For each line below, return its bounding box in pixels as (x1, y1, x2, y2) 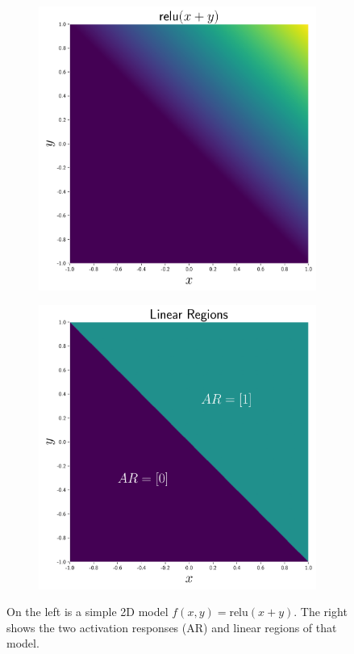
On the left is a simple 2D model (6, 603, 169, 620)
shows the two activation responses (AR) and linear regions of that (6, 618, 337, 635)
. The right (294, 603, 348, 620)
